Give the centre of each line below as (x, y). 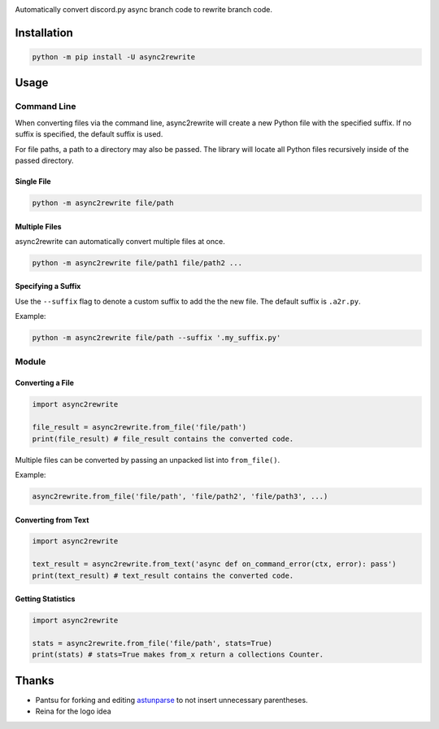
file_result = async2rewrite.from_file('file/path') (139, 428)
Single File (33, 181)
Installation (44, 33)
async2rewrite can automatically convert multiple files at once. (120, 241)
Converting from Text (52, 520)
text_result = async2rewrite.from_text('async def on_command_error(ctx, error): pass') (215, 564)
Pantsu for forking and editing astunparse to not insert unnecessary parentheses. (172, 700)
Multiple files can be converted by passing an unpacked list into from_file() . (148, 460)
